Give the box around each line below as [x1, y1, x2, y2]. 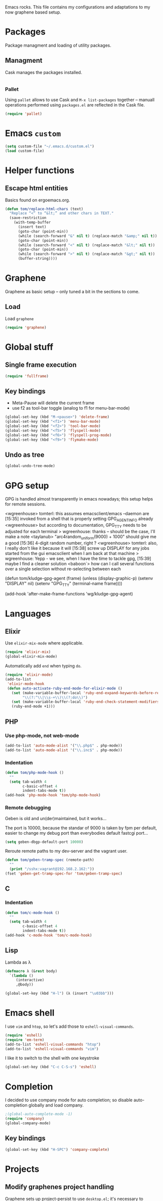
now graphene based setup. [5, 9, 62, 15]
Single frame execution [5, 361, 77, 369]
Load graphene [5, 316, 34, 322]
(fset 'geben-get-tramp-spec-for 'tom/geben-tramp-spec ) [5, 871, 123, 876]
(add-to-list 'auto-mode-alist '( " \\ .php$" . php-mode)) [5, 743, 123, 748]
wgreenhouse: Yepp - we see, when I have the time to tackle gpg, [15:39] [5, 556, 151, 561]
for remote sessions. [5, 501, 46, 507]
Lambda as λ [5, 959, 32, 965]
